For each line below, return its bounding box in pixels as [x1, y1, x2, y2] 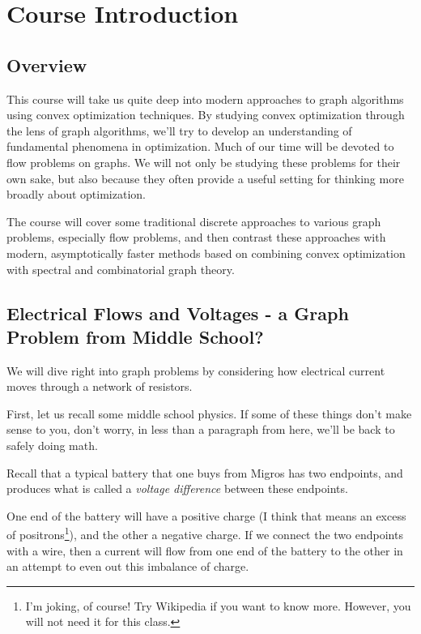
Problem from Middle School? [6, 323, 264, 349]
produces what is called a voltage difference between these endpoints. [6, 480, 348, 497]
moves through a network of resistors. [6, 378, 193, 395]
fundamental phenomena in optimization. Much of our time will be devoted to [6, 138, 394, 155]
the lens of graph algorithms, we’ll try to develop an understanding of [6, 122, 352, 139]
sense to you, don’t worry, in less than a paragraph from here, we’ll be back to [6, 421, 395, 438]
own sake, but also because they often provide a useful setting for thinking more [6, 169, 404, 186]
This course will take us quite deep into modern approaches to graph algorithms [6, 90, 404, 107]
